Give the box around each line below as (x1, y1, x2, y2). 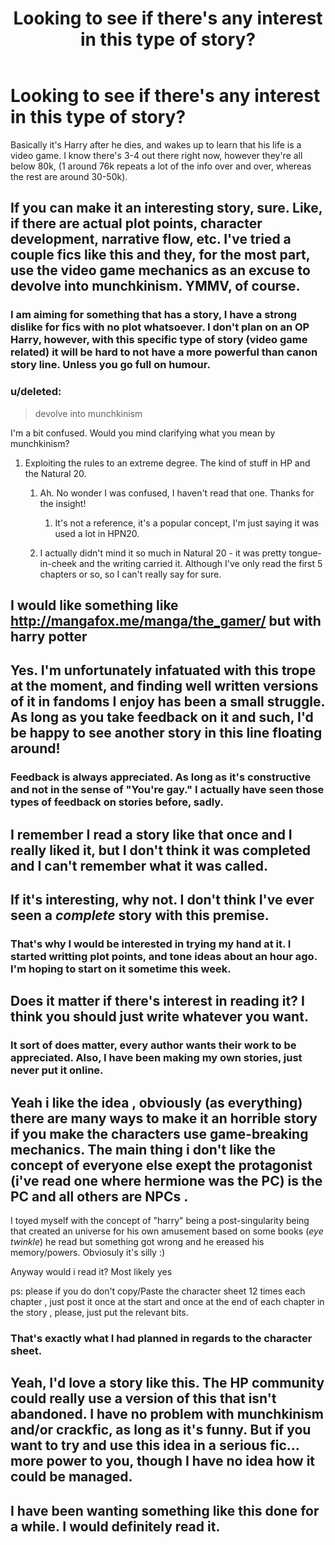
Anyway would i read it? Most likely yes (10, 1266, 173, 1278)
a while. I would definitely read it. (10, 1518, 221, 1535)
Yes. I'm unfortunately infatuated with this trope (10, 662, 317, 679)
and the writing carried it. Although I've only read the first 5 (78, 557, 323, 569)
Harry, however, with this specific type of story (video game (10, 333, 308, 347)
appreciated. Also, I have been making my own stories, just (10, 1051, 303, 1065)
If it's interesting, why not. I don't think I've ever (10, 892, 315, 909)
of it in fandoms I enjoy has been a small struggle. (10, 693, 325, 711)
